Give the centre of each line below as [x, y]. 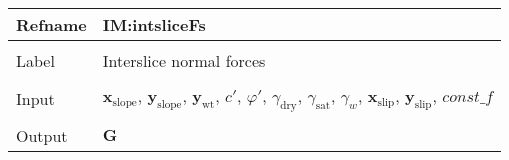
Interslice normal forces [184, 60]
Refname [51, 24]
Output [42, 136]
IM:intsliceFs [154, 24]
